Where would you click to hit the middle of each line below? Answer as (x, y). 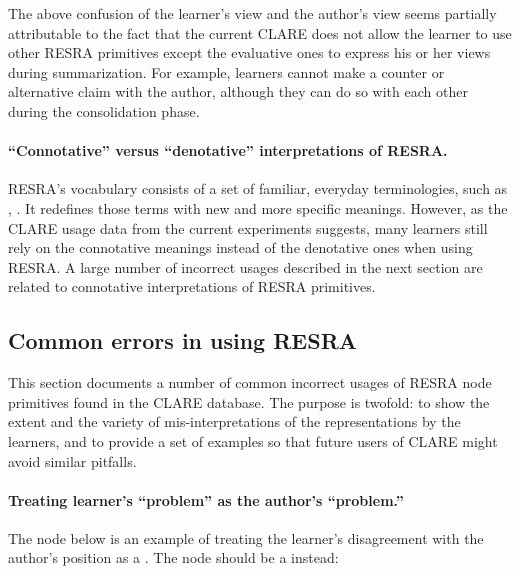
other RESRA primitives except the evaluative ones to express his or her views (249, 52)
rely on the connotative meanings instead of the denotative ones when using (240, 247)
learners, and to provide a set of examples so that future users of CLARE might (253, 440)
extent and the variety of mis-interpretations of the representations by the (234, 421)
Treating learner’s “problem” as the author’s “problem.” (206, 499)
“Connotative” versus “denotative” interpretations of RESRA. (228, 150)
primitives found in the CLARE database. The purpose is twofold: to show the (249, 401)
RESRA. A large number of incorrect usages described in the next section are (245, 266)
